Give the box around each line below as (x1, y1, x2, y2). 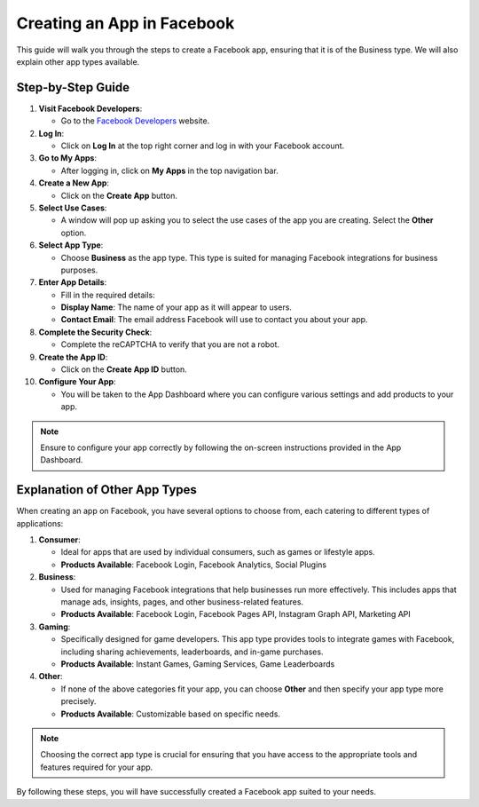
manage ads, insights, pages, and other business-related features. (60, 597, 304, 607)
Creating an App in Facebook (16, 13, 235, 33)
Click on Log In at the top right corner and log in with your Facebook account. (60, 140, 345, 151)
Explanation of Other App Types (16, 482, 197, 497)
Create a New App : (38, 178, 110, 188)
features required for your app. (40, 762, 153, 772)
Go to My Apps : (38, 153, 98, 163)
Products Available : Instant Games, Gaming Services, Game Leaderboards (60, 658, 335, 669)
